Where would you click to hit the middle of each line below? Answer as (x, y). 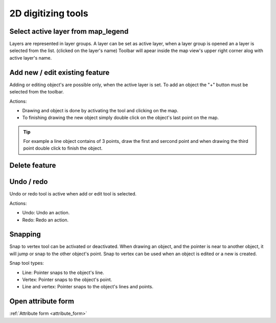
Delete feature (33, 166)
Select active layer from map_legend (69, 31)
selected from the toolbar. (37, 92)
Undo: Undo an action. (46, 213)
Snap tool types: (27, 263)
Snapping (25, 234)
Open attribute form (42, 301)
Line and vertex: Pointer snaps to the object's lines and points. (88, 287)
